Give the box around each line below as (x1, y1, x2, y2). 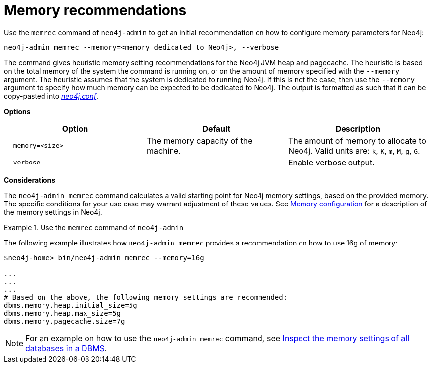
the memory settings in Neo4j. (4, 207, 102, 216)
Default (202, 123, 231, 134)
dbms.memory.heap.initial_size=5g (4, 301, 137, 309)
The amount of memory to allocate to (288, 135, 426, 146)
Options (4, 107, 31, 116)
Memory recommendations (4, 2, 187, 19)
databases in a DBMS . (25, 343, 107, 353)
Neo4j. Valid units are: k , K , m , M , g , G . (288, 145, 420, 156)
